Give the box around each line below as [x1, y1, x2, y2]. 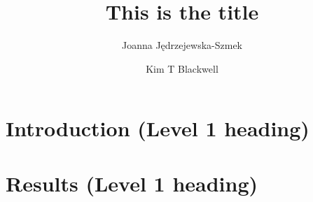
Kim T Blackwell [146, 61, 218, 75]
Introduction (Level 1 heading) [6, 114, 309, 143]
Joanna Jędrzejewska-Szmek [122, 38, 242, 52]
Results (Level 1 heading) [6, 168, 258, 197]
